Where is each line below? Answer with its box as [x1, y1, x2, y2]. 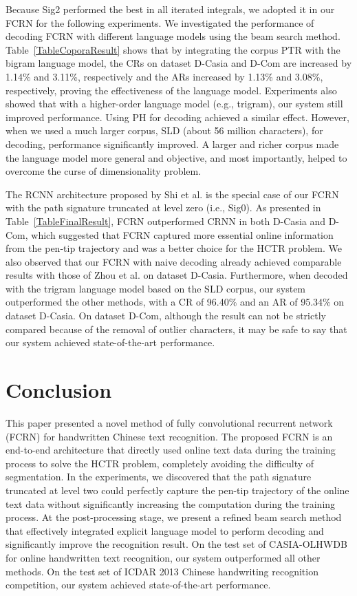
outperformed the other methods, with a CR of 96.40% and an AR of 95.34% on [6, 295, 345, 309]
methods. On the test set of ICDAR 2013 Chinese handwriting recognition [6, 564, 318, 578]
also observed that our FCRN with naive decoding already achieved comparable [6, 254, 342, 268]
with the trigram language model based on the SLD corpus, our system [6, 281, 306, 295]
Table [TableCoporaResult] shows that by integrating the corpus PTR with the [6, 42, 340, 56]
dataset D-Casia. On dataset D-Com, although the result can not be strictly [6, 308, 326, 323]
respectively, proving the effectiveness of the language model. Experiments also [6, 83, 337, 97]
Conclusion [6, 376, 112, 404]
